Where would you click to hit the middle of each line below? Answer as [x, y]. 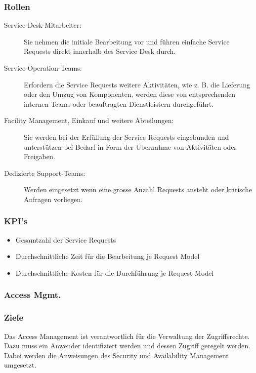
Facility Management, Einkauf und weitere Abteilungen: [89, 120]
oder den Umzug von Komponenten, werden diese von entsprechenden [130, 94]
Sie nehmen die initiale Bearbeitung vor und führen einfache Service [127, 41]
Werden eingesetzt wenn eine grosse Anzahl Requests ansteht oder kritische [138, 189]
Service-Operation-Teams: [43, 68]
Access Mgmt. [33, 295]
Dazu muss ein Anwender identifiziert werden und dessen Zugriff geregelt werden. [127, 346]
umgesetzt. [20, 365]
